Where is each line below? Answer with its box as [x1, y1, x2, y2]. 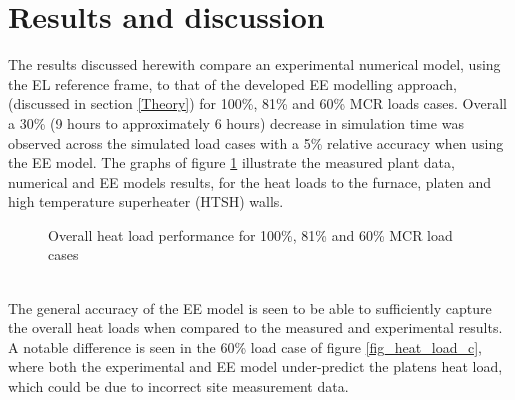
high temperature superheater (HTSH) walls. [8, 191, 284, 212]
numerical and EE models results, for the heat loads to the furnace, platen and [8, 171, 492, 192]
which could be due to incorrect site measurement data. [8, 376, 349, 397]
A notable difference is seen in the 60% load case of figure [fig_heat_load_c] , [8, 336, 482, 357]
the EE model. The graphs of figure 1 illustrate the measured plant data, [8, 152, 455, 173]
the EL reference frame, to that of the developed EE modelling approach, [8, 73, 457, 94]
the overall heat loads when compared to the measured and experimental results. [8, 317, 503, 338]
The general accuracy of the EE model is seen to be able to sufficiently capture [8, 297, 492, 318]
